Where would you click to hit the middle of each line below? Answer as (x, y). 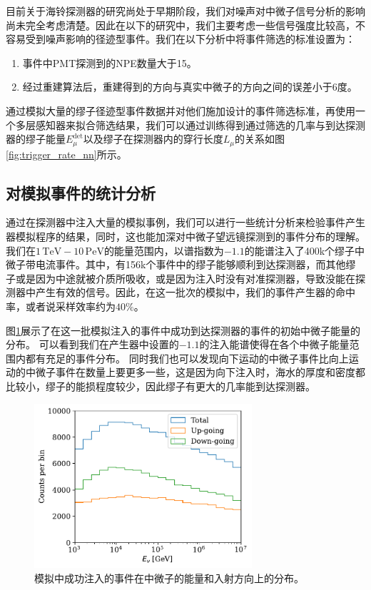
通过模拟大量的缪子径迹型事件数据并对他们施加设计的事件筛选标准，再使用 (181, 110)
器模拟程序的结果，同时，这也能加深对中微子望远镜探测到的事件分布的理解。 (185, 236)
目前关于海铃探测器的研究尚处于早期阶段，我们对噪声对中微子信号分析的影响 (185, 11)
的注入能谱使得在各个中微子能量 (274, 344)
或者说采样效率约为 (70, 306)
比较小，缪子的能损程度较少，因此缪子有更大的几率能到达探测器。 (161, 386)
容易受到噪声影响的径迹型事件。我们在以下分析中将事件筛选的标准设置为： (181, 39)
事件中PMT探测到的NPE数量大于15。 (110, 62)
